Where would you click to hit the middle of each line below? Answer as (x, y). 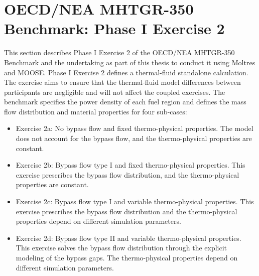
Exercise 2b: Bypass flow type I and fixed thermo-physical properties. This (131, 165)
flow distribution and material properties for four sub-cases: (96, 111)
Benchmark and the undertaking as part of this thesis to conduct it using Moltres (130, 62)
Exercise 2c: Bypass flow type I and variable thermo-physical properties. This (135, 201)
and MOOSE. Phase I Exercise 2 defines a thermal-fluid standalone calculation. (126, 72)
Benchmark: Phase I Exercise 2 (114, 28)
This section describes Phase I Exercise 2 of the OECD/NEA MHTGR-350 (119, 52)
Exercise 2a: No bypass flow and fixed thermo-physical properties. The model (135, 128)
